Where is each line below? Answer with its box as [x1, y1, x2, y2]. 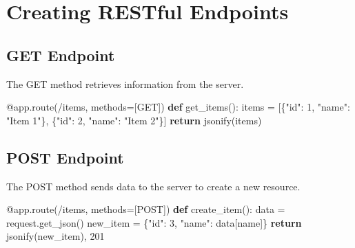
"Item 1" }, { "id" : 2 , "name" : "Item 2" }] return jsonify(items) [6, 113, 262, 127]
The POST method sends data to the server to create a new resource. [6, 179, 301, 193]
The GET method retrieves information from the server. [6, 76, 244, 91]
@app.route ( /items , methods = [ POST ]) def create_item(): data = [6, 202, 285, 216]
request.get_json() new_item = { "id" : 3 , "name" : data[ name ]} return [6, 215, 302, 229]
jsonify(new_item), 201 [6, 229, 105, 243]
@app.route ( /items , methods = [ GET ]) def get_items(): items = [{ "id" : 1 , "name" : [6, 100, 350, 114]
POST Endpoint [6, 146, 124, 168]
